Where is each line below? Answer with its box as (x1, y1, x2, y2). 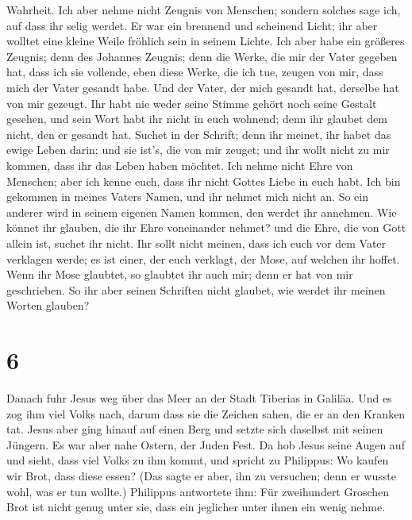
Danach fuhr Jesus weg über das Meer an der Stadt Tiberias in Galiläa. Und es (6, 390, 392, 406)
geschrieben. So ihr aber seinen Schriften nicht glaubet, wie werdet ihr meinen (6, 281, 386, 298)
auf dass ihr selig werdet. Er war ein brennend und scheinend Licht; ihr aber (6, 17, 378, 33)
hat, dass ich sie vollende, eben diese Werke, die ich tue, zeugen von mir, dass (6, 64, 383, 80)
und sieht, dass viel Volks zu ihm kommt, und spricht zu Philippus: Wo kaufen (6, 452, 389, 468)
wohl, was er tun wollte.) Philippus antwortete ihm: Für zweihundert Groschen (6, 483, 390, 499)
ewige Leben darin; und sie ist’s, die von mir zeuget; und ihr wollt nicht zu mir (6, 141, 390, 158)
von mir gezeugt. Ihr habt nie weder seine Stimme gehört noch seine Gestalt (6, 94, 377, 111)
